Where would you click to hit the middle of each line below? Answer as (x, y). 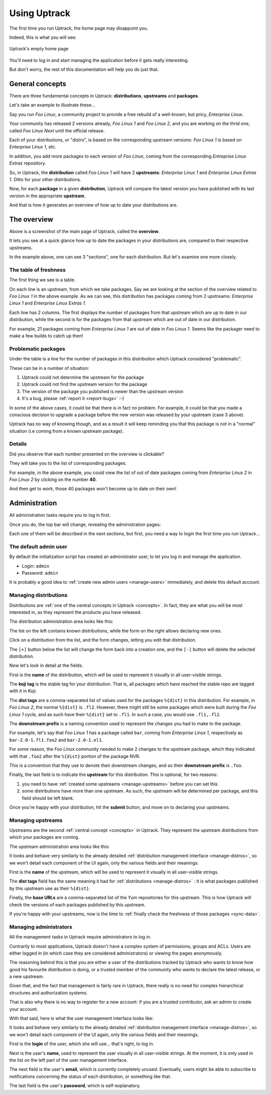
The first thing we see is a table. (42, 280)
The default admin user (38, 546)
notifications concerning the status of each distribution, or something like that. (90, 1076)
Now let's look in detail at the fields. (46, 666)
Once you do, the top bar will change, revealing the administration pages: (85, 524)
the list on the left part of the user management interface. (69, 1060)
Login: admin (36, 566)
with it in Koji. (23, 691)
